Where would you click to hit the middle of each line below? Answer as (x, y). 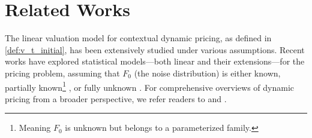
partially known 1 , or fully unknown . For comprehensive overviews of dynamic (150, 86)
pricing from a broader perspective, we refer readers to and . (116, 98)
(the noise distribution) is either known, (207, 73)
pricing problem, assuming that (62, 73)
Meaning (35, 128)
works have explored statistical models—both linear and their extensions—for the (155, 61)
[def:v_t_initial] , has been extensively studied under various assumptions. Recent (155, 49)
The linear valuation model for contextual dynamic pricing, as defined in (138, 38)
